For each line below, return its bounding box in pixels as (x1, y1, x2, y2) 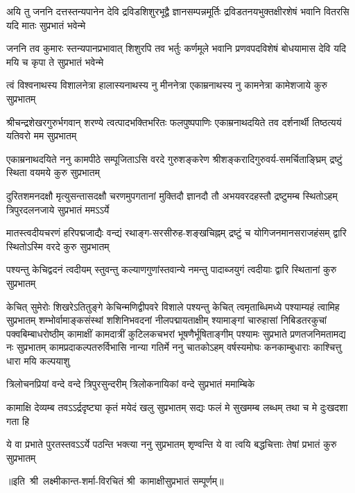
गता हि (6, 413, 29, 428)
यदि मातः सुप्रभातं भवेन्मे (6, 17, 86, 32)
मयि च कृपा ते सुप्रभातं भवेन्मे (6, 54, 104, 69)
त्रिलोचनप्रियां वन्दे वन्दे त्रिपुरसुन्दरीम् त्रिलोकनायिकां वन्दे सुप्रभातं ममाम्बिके (6, 377, 255, 391)
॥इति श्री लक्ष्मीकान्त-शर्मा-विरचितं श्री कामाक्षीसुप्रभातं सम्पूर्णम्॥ (6, 474, 224, 488)
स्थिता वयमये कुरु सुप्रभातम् (6, 165, 100, 180)
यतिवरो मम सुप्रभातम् (6, 128, 77, 143)
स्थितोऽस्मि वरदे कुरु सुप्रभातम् (6, 239, 110, 253)
